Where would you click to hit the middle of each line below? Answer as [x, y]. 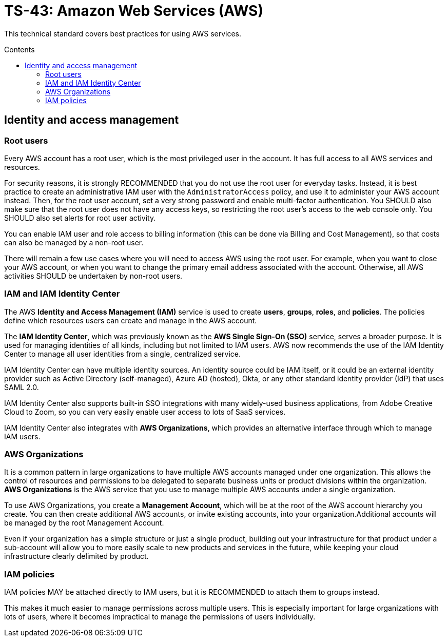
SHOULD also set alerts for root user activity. [80, 218]
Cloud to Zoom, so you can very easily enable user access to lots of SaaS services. [145, 412]
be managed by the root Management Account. [84, 523]
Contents [20, 49]
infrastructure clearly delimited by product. [76, 556]
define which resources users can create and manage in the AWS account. [131, 320]
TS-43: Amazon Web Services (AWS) [134, 11]
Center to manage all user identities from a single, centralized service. [123, 354]
